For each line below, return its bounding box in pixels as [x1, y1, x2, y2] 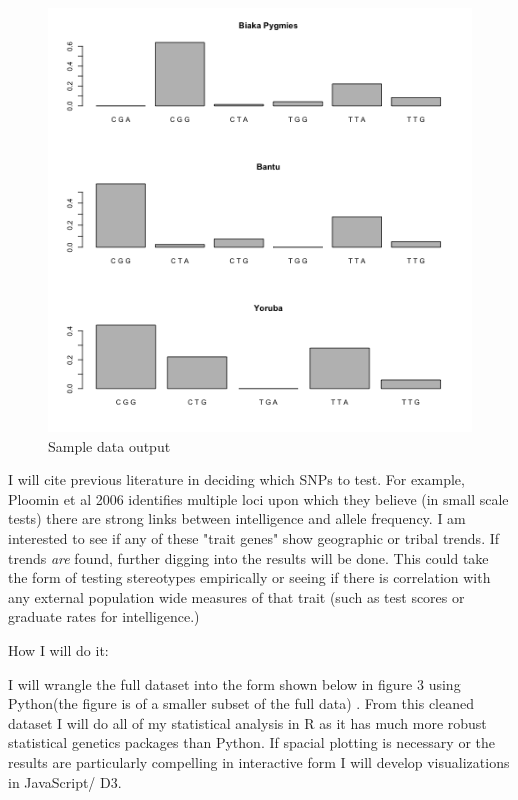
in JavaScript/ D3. [8, 771, 122, 792]
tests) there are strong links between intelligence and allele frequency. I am [8, 508, 466, 529]
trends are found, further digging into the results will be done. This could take [8, 547, 489, 568]
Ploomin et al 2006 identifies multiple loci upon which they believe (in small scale [8, 488, 509, 509]
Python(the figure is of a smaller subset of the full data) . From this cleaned [8, 693, 475, 714]
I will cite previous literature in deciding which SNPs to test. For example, [8, 469, 465, 490]
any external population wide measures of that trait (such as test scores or [8, 586, 465, 607]
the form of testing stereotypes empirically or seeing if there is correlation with [8, 567, 491, 588]
